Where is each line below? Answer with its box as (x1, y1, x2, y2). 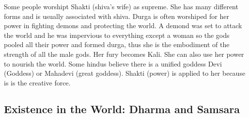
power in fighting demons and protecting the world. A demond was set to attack (4, 20, 242, 31)
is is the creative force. (4, 77, 71, 87)
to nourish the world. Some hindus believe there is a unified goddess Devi (4, 58, 222, 68)
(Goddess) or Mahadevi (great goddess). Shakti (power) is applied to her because (4, 68, 246, 78)
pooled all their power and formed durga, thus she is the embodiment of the (4, 39, 230, 50)
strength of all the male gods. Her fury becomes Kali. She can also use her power (4, 49, 244, 59)
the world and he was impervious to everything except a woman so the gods (4, 30, 230, 40)
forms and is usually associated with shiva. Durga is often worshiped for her (4, 11, 229, 21)
